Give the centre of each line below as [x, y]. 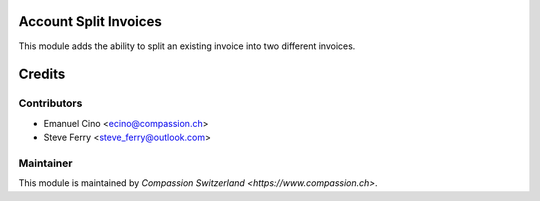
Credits [42, 74]
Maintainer [45, 163]
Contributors [50, 103]
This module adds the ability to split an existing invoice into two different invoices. [187, 46]
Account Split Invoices [90, 21]
